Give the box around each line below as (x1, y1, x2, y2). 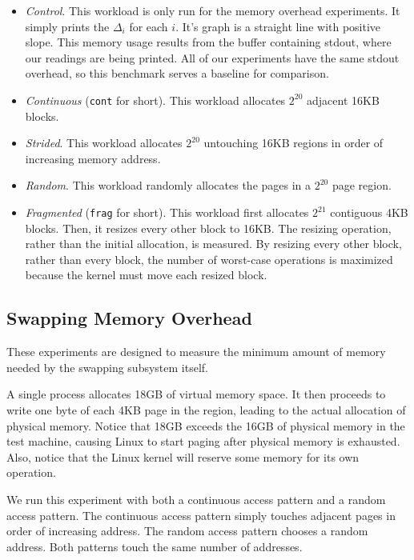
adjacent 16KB (307, 91, 380, 108)
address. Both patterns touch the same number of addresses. (6, 538, 303, 554)
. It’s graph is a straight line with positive (175, 18, 381, 34)
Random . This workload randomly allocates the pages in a (25, 177, 312, 194)
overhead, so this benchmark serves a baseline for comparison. (25, 65, 329, 82)
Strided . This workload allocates (25, 134, 183, 151)
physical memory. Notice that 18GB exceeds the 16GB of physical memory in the (6, 417, 405, 434)
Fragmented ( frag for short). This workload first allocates (25, 204, 309, 220)
